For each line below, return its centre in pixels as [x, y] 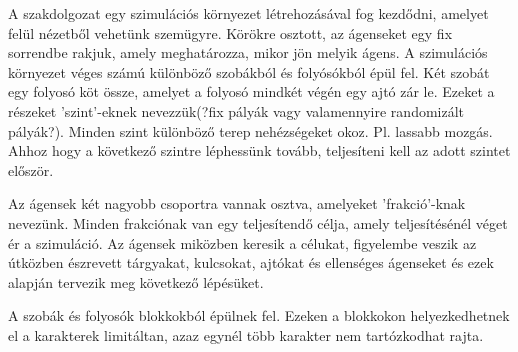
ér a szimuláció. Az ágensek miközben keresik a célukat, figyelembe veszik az [242, 242]
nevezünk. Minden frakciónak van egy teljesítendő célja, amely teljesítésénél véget [258, 222]
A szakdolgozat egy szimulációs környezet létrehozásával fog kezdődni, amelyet [248, 13]
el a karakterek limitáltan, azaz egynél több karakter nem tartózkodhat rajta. [246, 334]
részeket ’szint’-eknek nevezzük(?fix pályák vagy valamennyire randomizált [236, 110]
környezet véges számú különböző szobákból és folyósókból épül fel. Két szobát [249, 71]
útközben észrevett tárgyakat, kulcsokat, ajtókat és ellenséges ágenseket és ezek [251, 262]
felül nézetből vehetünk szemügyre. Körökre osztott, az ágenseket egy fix [230, 32]
